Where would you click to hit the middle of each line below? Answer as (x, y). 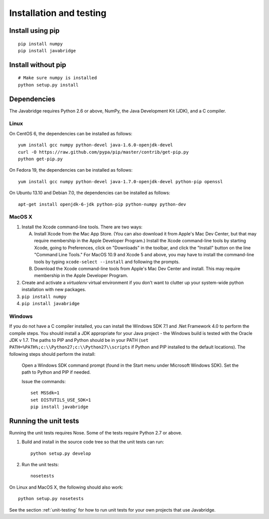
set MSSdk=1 (45, 393)
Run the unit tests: (40, 465)
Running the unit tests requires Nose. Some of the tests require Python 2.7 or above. (96, 432)
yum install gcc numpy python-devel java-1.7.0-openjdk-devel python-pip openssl (121, 181)
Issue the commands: (44, 381)
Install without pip (38, 65)
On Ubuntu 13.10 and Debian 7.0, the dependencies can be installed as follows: (90, 193)
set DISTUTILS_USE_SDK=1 (61, 400)
